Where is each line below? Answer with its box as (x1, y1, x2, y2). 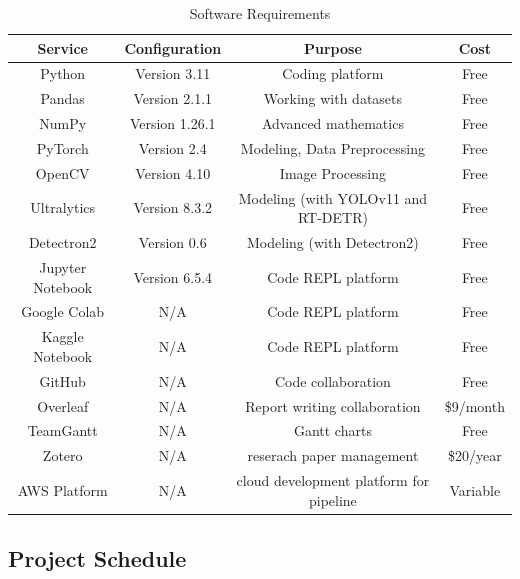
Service (37, 37, 88, 58)
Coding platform (282, 63, 384, 84)
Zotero (42, 445, 83, 466)
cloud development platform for (236, 470, 430, 491)
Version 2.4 (138, 137, 207, 158)
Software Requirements (189, 3, 331, 23)
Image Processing (279, 162, 386, 183)
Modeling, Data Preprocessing (240, 137, 426, 158)
